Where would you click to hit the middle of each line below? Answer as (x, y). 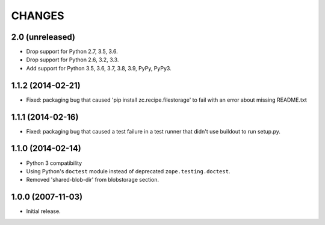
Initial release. (43, 211)
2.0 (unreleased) (43, 37)
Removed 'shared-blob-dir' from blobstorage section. (93, 180)
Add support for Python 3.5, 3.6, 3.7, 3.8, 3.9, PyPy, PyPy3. (99, 68)
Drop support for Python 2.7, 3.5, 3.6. (72, 52)
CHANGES (38, 16)
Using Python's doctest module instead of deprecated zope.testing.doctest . (128, 171)
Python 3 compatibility (54, 163)
